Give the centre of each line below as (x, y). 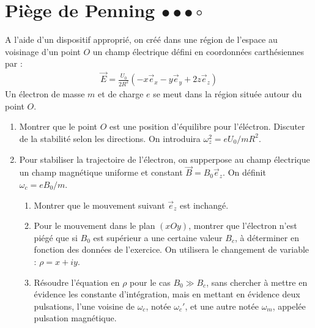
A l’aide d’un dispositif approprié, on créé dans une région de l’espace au (141, 39)
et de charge (121, 94)
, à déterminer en (267, 237)
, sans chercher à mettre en (257, 282)
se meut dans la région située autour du (228, 94)
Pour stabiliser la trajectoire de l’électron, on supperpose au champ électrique (165, 159)
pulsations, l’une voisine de (84, 306)
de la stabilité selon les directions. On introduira (110, 138)
